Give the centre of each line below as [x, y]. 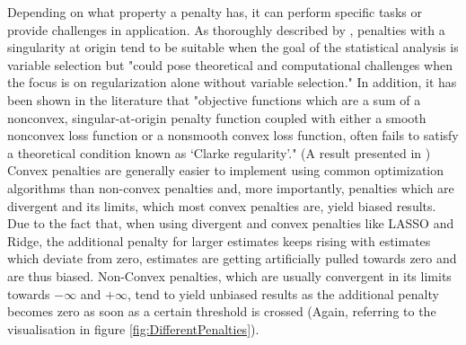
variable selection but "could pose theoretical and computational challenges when [230, 64]
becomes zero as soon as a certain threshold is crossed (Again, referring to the [222, 311]
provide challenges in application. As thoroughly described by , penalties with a [226, 29]
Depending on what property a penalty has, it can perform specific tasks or [215, 12]
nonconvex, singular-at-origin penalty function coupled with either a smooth [217, 117]
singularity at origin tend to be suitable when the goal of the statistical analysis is [233, 47]
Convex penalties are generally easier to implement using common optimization [226, 170]
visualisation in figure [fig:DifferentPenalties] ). [133, 328]
